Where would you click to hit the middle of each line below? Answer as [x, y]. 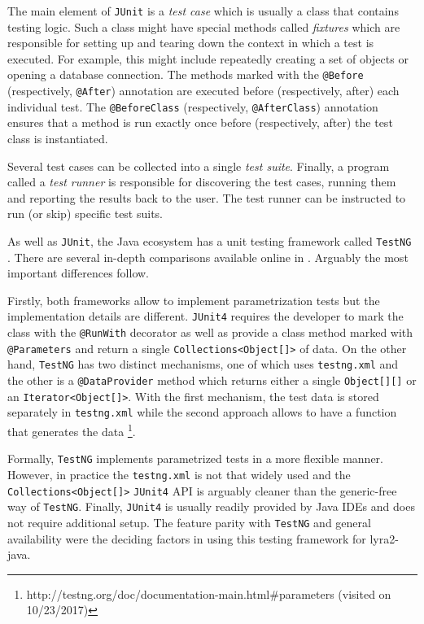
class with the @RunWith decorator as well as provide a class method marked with [210, 332]
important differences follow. [78, 273]
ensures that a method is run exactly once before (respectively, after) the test [200, 122]
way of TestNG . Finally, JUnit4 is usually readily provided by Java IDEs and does [211, 506]
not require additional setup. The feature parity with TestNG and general [189, 522]
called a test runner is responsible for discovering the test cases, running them [202, 182]
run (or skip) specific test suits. [85, 214]
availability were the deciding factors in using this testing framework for [187, 538]
